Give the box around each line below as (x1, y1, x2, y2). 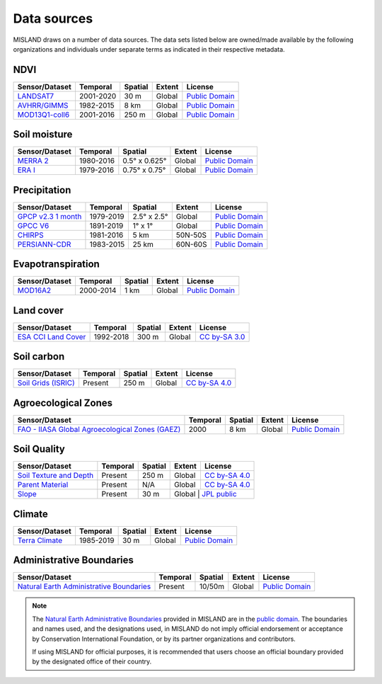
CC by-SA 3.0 (199, 331, 245, 341)
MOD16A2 (17, 285, 52, 295)
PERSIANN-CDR (17, 239, 71, 249)
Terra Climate (17, 535, 63, 545)
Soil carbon (13, 350, 65, 363)
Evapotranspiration (13, 258, 100, 270)
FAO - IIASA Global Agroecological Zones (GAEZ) (17, 424, 181, 434)
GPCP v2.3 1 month (17, 211, 82, 221)
